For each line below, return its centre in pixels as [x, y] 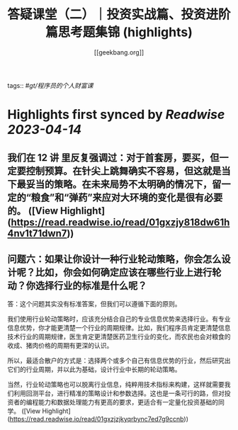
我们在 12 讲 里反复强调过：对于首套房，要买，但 [113, 158]
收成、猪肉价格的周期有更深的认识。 [60, 346]
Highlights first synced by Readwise [116, 115]
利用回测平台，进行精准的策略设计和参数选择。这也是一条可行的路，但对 [119, 393]
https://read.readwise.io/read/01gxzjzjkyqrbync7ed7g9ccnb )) [99, 419]
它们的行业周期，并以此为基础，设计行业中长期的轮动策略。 [94, 370]
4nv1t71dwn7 [37, 233]
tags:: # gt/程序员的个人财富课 [50, 85]
